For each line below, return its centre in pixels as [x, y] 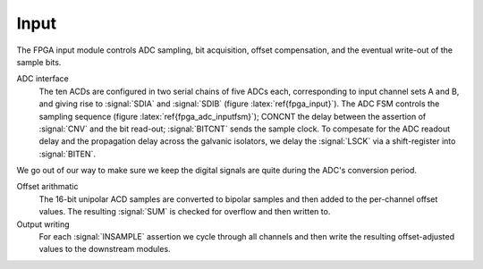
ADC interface [42, 79]
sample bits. [39, 62]
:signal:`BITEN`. [67, 154]
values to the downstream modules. [105, 249]
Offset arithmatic [47, 187]
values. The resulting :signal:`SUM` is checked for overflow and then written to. [185, 212]
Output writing [43, 224]
